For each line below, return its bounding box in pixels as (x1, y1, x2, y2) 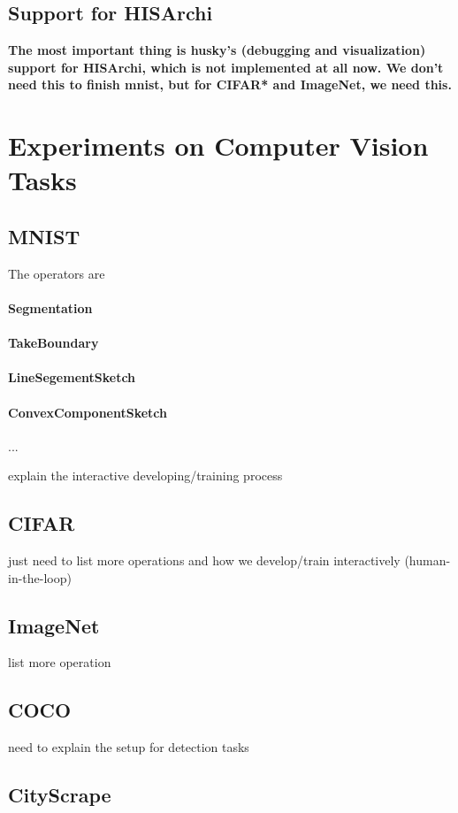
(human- (404, 551, 451, 570)
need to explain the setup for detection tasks (8, 738, 249, 756)
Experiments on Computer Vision (8, 127, 429, 164)
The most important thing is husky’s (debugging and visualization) (8, 41, 426, 59)
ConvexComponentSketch (8, 403, 168, 421)
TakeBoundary (8, 334, 99, 352)
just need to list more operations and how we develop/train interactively (8, 551, 401, 570)
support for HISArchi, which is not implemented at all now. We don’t (8, 58, 444, 76)
